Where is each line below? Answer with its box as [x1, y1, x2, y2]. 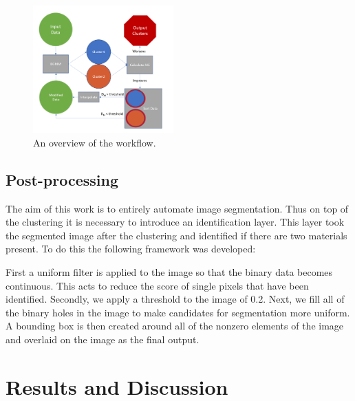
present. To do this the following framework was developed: [6, 241, 256, 256]
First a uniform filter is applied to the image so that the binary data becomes [6, 264, 333, 279]
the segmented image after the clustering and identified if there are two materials [6, 228, 347, 242]
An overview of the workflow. [33, 135, 156, 149]
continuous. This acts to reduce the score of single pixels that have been [6, 278, 309, 292]
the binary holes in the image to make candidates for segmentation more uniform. [6, 305, 350, 319]
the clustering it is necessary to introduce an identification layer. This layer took [6, 215, 345, 229]
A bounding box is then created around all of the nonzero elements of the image [6, 318, 344, 333]
